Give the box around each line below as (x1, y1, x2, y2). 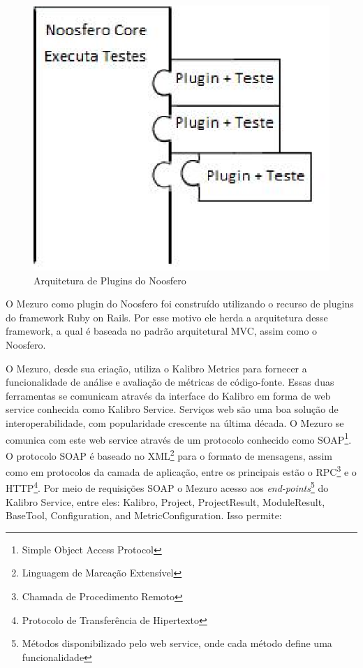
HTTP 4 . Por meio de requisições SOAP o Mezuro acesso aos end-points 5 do (6, 479, 329, 495)
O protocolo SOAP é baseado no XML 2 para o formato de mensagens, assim (6, 446, 332, 463)
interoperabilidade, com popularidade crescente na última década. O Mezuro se (6, 416, 344, 430)
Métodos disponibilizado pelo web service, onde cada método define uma (22, 636, 332, 651)
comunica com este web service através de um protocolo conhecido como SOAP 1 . (6, 430, 352, 446)
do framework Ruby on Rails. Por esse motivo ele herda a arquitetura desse (6, 310, 328, 324)
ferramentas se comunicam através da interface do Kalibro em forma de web (6, 388, 331, 402)
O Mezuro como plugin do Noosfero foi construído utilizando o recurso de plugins (6, 296, 354, 311)
